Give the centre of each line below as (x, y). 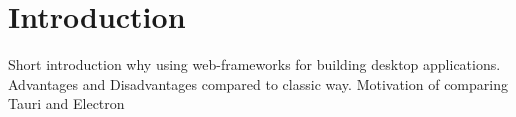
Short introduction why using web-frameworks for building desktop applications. (254, 64)
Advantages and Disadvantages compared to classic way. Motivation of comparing (258, 83)
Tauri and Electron (66, 103)
